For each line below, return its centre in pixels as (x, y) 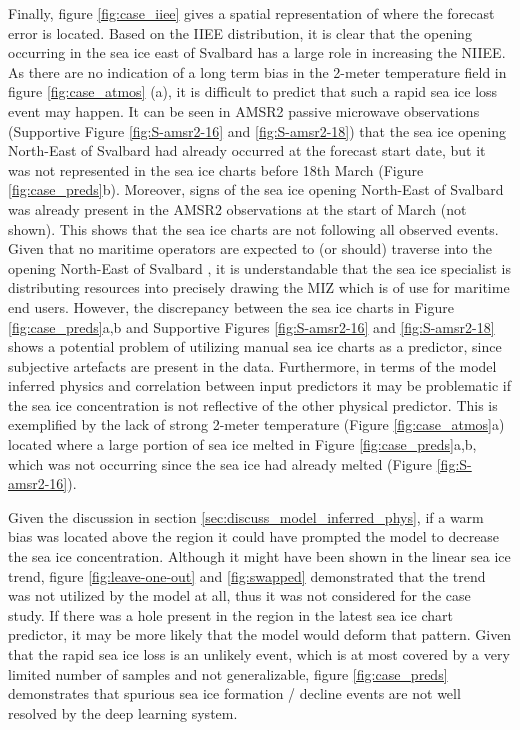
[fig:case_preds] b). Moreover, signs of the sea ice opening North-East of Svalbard (256, 189)
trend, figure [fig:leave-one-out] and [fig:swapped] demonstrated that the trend (247, 575)
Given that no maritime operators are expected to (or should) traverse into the (250, 248)
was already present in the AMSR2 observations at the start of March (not (237, 208)
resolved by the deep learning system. (123, 712)
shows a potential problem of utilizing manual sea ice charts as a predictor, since (255, 346)
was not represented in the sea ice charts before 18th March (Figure (216, 169)
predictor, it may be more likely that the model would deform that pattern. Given (260, 634)
